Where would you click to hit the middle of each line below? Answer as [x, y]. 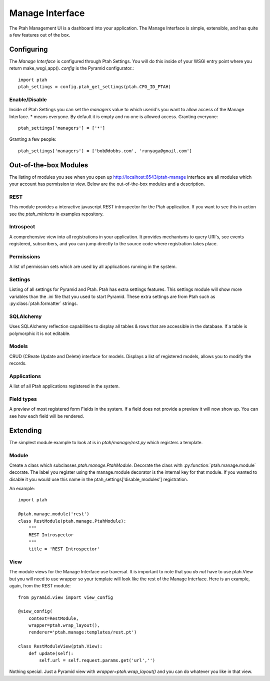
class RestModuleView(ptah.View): [60, 646]
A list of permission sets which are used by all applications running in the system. [93, 267]
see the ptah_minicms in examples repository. [56, 214]
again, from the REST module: [40, 586]
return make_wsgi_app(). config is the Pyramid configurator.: [72, 68]
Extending [25, 430]
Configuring [28, 49]
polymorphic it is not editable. [40, 333]
